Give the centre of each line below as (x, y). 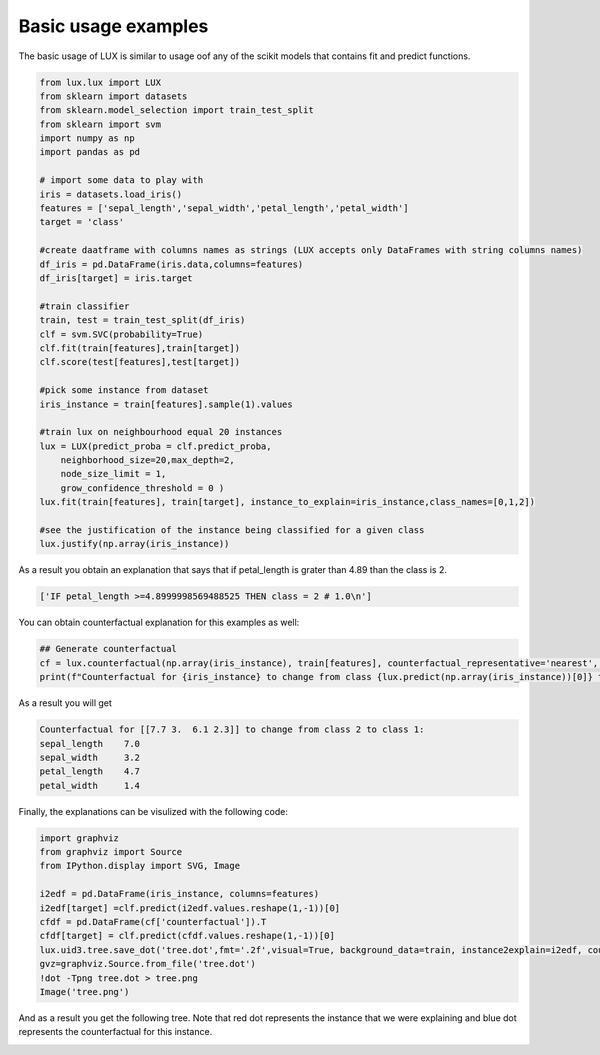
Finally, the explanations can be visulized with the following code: (153, 811)
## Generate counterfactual (108, 649)
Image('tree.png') (84, 991)
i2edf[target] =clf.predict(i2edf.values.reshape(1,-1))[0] (190, 908)
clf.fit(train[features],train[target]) (139, 348)
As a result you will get (65, 703)
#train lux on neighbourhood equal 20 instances (161, 432)
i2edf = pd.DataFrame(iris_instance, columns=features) (179, 894)
